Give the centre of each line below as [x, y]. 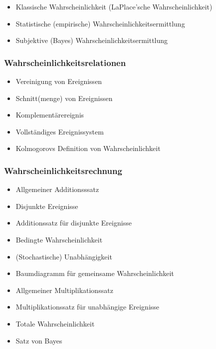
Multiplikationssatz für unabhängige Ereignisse [88, 307]
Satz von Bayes [39, 340]
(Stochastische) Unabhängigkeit [64, 256]
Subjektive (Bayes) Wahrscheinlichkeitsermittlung [92, 40]
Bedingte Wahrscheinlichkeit [59, 239]
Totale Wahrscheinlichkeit [55, 323]
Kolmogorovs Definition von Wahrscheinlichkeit [88, 148]
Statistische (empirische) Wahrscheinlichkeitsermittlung [100, 23]
